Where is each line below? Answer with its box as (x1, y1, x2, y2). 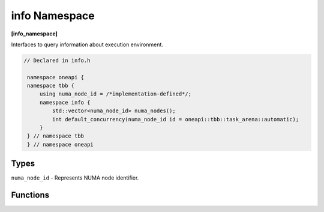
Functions (11, 190, 50, 201)
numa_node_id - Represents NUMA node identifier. (11, 174, 139, 181)
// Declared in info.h (23, 57, 91, 64)
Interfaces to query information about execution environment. (11, 41, 163, 48)
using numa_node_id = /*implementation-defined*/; (39, 91, 192, 97)
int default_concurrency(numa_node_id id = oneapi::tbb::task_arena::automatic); (52, 116, 299, 123)
